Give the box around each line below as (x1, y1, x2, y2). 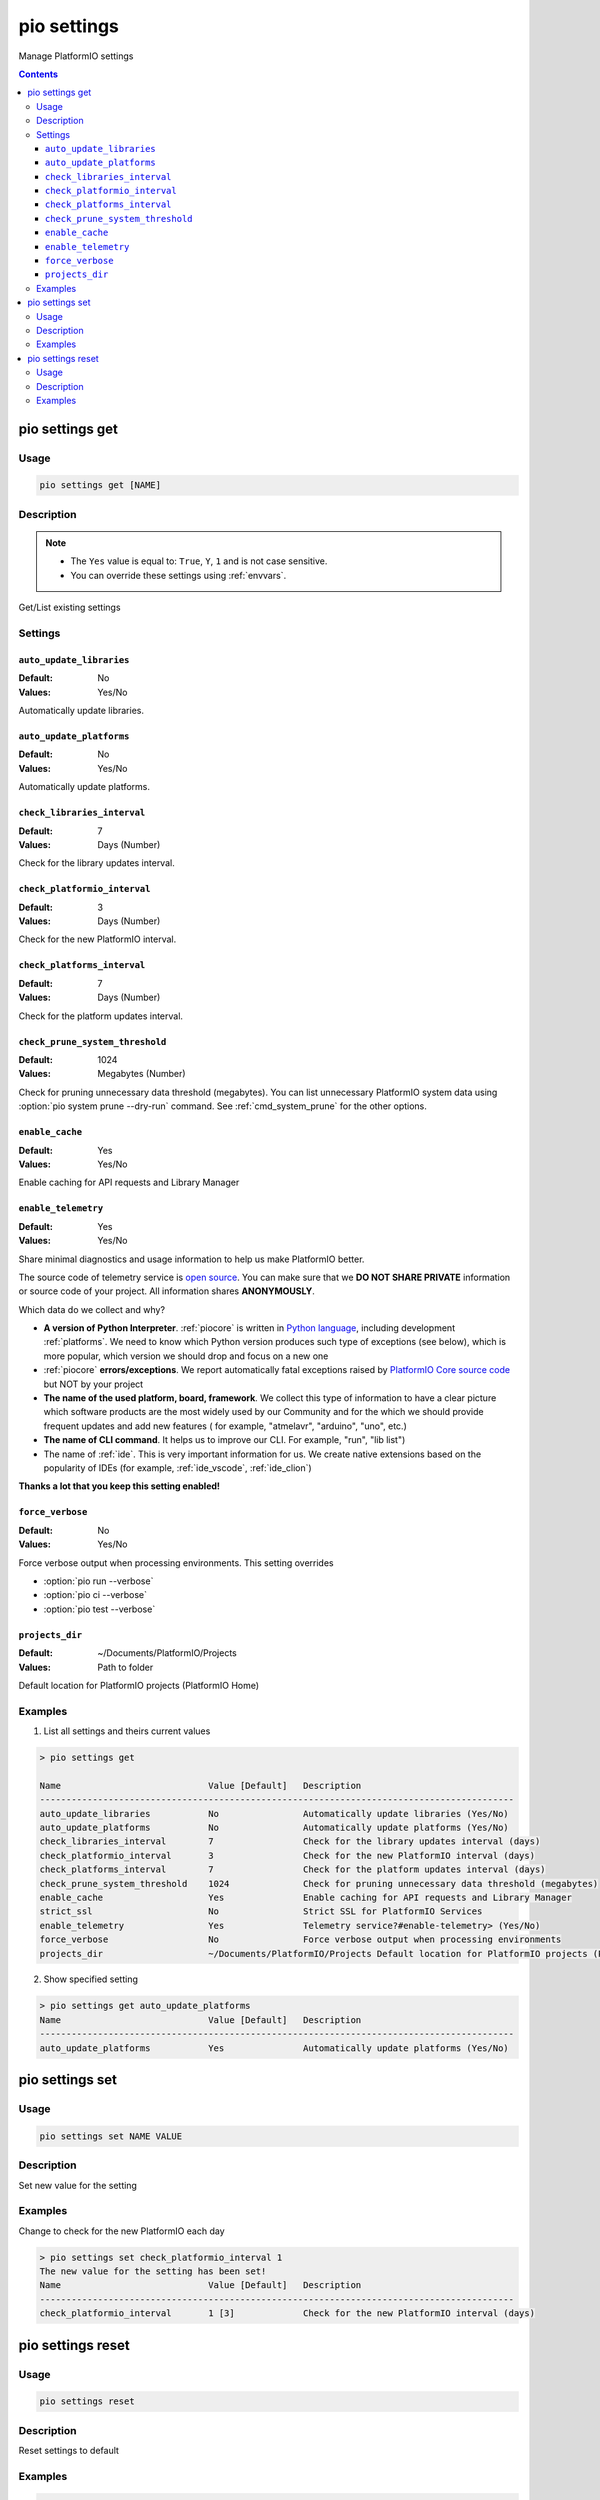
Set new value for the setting (18, 2179, 137, 2191)
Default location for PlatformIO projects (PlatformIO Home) (18, 1679, 260, 1691)
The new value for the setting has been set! (39, 2266, 267, 2277)
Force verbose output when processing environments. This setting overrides (18, 1556, 334, 1569)
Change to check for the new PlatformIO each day (18, 2225, 225, 2237)
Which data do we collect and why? (18, 1303, 165, 1315)
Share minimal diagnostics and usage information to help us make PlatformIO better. (18, 1253, 365, 1265)
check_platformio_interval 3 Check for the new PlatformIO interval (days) (39, 1850, 535, 1861)
